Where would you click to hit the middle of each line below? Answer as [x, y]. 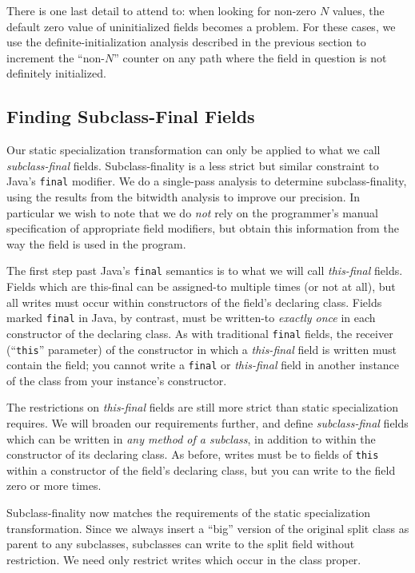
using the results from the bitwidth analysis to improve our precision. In [184, 197]
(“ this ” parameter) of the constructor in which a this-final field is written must [202, 349]
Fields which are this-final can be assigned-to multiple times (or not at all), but [201, 286]
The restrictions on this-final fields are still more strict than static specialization [202, 407]
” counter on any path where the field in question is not [250, 57]
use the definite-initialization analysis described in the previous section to [186, 42]
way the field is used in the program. [96, 243]
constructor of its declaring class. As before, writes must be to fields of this [193, 454]
